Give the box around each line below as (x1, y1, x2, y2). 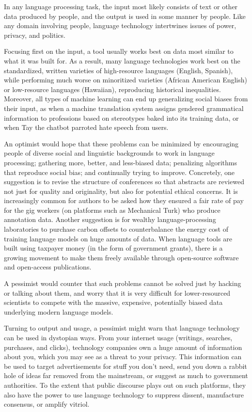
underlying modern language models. (4, 306, 113, 317)
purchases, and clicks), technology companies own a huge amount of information (4, 342, 242, 352)
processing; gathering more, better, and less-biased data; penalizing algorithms (4, 157, 237, 167)
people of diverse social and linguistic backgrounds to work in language (4, 148, 215, 158)
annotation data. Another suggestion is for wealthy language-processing (4, 214, 216, 224)
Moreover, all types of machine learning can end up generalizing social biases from (4, 94, 248, 104)
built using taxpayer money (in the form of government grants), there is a (4, 243, 223, 253)
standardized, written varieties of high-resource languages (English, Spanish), (4, 65, 233, 75)
